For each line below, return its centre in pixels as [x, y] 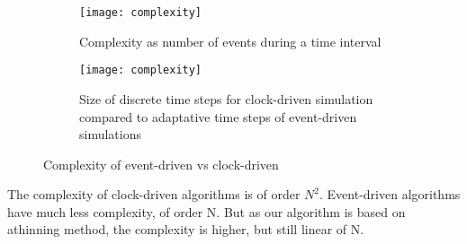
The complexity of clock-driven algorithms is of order [154, 194]
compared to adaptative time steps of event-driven [218, 116]
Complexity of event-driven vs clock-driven [161, 164]
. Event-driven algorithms [390, 194]
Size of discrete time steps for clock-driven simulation [226, 98]
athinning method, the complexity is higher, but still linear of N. [186, 229]
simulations [110, 134]
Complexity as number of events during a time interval [230, 41]
